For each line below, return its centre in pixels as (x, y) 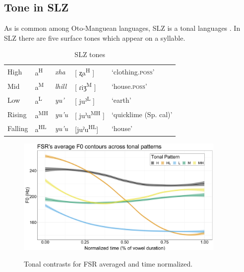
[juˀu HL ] (87, 128)
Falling (18, 128)
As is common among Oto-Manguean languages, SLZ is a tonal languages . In (122, 28)
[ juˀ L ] (85, 100)
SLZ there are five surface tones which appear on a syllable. (95, 37)
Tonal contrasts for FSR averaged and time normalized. (108, 264)
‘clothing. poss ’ (133, 72)
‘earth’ (121, 100)
